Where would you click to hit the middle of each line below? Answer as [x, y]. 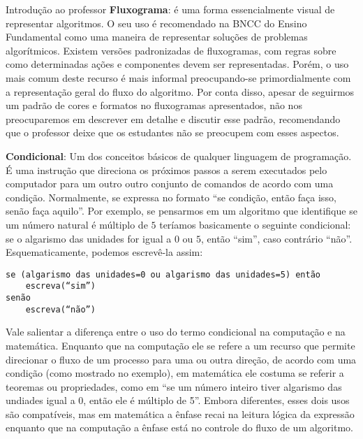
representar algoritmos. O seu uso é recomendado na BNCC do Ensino [156, 23]
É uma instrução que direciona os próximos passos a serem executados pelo [166, 170]
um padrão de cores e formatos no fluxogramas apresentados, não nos [154, 105]
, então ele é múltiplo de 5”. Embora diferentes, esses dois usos [216, 400]
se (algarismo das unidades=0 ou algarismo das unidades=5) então [163, 274]
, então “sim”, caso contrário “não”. [277, 238]
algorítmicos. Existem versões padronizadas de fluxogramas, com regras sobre [171, 50]
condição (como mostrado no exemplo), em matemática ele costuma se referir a [175, 373]
